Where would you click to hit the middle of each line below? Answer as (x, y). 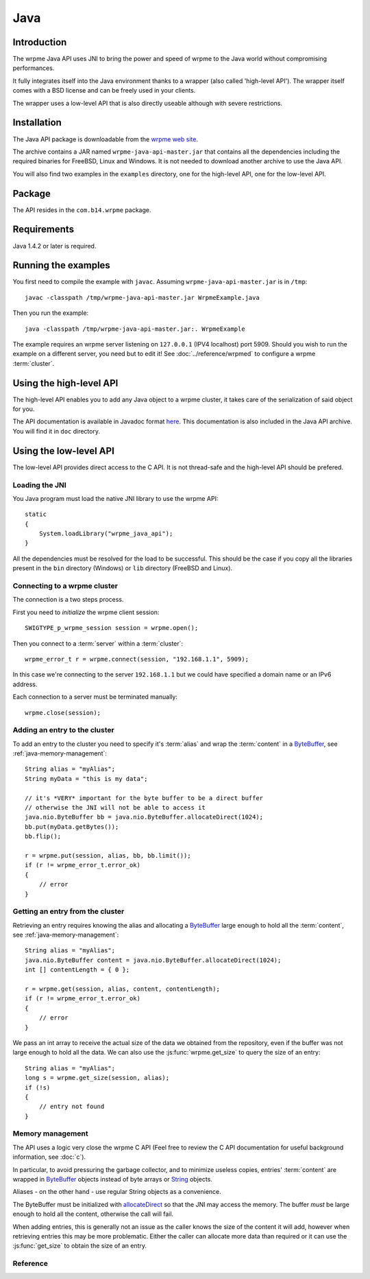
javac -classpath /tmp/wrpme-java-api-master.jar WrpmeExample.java (142, 297)
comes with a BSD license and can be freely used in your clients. (104, 91)
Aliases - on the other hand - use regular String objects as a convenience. (117, 1192)
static (36, 514)
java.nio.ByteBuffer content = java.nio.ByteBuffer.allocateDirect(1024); (153, 960)
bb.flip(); (43, 836)
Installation (37, 122)
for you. (24, 409)
